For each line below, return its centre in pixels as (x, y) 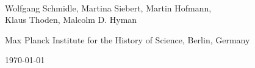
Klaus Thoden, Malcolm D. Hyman (71, 20)
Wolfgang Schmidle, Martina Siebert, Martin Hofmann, (108, 8)
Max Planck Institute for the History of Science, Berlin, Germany (127, 39)
